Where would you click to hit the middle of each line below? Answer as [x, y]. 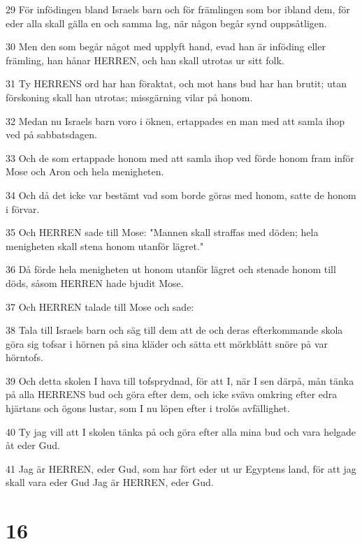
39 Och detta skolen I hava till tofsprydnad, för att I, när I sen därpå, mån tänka [180, 380]
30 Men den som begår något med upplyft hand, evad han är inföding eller [166, 46]
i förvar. [23, 208]
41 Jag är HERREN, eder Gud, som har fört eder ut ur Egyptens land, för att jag [181, 468]
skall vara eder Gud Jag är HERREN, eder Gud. [110, 482]
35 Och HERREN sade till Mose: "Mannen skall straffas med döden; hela [162, 232]
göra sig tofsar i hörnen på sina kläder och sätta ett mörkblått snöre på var [167, 343]
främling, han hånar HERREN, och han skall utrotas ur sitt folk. [145, 60]
